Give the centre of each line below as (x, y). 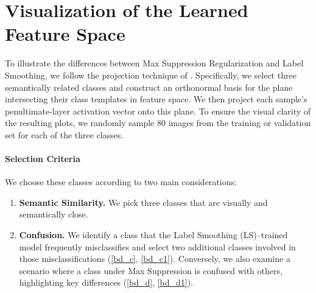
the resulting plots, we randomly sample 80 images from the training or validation (158, 123)
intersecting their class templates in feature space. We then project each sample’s (156, 99)
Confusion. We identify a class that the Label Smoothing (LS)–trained (153, 235)
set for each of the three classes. (64, 134)
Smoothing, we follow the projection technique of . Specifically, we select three (151, 75)
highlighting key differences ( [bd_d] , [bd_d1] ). (106, 282)
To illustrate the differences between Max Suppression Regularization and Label (154, 63)
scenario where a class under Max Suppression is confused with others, (151, 270)
